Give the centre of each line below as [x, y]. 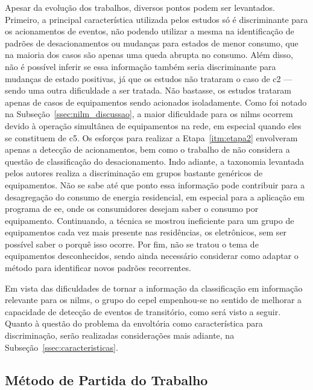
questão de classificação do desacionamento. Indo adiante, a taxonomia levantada [155, 161]
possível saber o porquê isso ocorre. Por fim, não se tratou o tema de [132, 244]
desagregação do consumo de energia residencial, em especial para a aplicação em [155, 197]
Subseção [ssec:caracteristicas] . [62, 347]
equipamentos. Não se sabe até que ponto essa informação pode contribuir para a [155, 184]
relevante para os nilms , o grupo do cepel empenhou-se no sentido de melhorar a [153, 300]
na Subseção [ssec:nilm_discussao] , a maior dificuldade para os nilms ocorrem [149, 114]
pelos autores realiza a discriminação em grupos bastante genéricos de [134, 173]
